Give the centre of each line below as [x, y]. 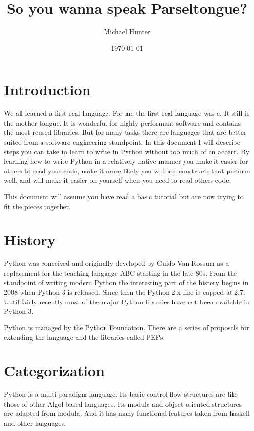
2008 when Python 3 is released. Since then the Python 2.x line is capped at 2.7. [125, 292]
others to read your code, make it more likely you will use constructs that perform [127, 170]
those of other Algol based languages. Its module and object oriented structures [123, 403]
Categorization [54, 371]
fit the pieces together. [37, 206]
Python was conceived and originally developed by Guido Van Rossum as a [116, 263]
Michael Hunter [127, 32]
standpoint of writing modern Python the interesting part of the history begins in [126, 282]
